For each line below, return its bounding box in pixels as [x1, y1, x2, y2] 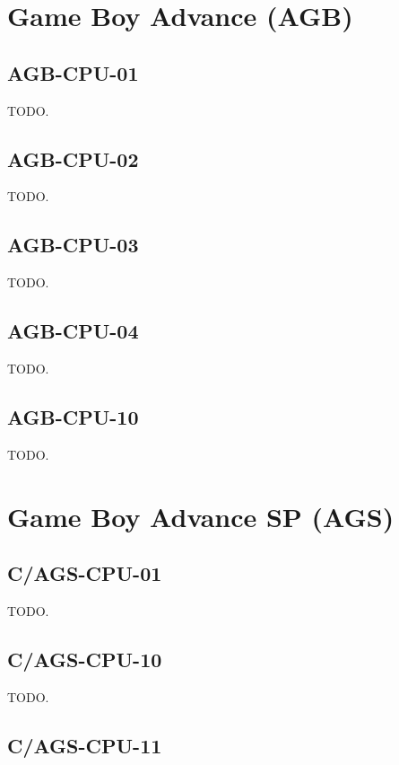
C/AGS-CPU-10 [7, 645, 162, 673]
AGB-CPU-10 [7, 402, 139, 430]
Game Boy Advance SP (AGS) [7, 497, 395, 534]
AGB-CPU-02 [7, 145, 139, 172]
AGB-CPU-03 [7, 231, 139, 259]
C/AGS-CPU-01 [7, 559, 162, 587]
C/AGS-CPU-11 [7, 731, 162, 759]
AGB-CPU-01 [7, 58, 139, 86]
